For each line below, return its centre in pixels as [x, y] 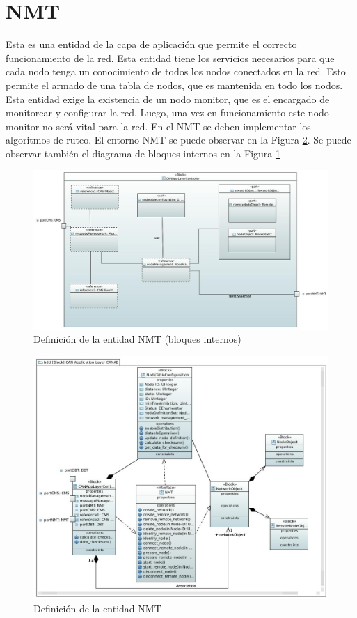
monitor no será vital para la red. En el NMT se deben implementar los [158, 126]
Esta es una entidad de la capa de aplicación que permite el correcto [151, 44]
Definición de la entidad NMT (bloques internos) [137, 339]
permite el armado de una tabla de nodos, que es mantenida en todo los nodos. [174, 85]
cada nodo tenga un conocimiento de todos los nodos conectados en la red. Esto [176, 71]
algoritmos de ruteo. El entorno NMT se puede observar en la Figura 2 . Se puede [178, 140]
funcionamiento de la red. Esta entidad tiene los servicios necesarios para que [170, 57]
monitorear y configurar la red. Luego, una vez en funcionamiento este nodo [167, 113]
